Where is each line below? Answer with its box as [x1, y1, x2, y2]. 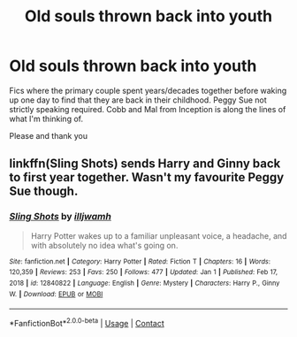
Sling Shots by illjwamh [9, 211, 112, 223]
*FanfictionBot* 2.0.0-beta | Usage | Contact [9, 317, 165, 328]
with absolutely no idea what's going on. [30, 240, 179, 250]
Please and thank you [9, 130, 88, 141]
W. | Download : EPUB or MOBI [9, 289, 103, 298]
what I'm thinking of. [9, 113, 84, 124]
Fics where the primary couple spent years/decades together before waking [9, 85, 287, 96]
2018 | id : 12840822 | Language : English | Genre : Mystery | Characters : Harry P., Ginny [9, 279, 280, 287]
